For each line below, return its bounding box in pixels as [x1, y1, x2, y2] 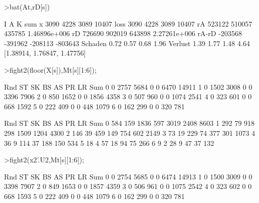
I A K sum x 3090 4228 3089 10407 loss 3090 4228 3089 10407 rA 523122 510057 [4, 18, 252, 29]
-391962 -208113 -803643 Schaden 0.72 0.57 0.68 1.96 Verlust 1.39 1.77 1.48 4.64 [4, 38, 250, 48]
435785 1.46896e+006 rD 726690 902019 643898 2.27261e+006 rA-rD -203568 [4, 28, 242, 39]
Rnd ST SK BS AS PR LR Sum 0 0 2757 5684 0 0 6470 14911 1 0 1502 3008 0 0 [4, 81, 252, 92]
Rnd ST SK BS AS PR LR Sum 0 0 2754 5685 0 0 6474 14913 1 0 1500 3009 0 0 [4, 171, 252, 181]
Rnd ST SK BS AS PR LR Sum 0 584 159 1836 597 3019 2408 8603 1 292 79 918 [4, 118, 255, 128]
